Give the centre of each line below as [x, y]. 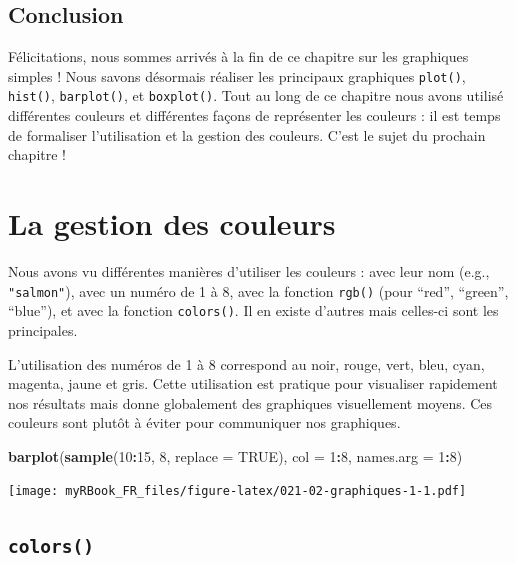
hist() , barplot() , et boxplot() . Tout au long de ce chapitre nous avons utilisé [256, 95]
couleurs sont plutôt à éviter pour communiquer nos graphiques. [204, 422]
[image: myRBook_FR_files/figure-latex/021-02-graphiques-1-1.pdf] [237, 491]
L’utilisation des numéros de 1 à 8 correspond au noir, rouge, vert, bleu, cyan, [246, 363]
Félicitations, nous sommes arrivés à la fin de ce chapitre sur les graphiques [238, 56]
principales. [43, 329]
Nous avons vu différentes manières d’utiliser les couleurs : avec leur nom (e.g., [249, 271]
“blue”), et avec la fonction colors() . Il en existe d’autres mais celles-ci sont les [253, 310]
